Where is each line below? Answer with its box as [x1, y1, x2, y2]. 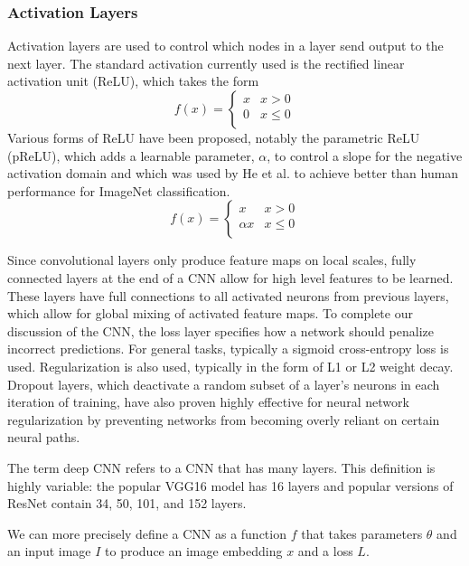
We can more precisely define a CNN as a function [7, 524, 286, 542]
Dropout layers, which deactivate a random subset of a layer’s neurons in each [7, 374, 440, 393]
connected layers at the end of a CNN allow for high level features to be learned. [7, 268, 454, 287]
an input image [7, 542, 91, 561]
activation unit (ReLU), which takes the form [7, 71, 259, 90]
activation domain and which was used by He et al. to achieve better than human [7, 164, 459, 183]
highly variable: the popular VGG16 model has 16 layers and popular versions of [7, 476, 454, 495]
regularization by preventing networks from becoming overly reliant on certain [7, 410, 440, 429]
